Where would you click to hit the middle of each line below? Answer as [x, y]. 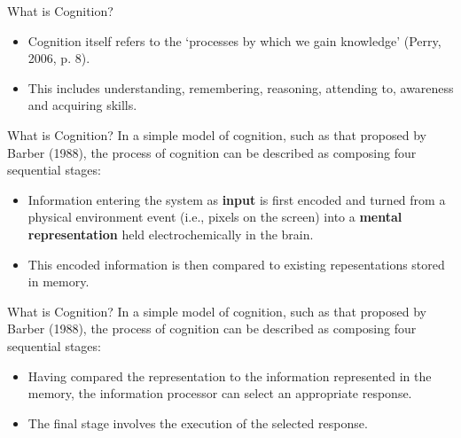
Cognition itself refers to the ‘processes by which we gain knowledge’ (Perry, [234, 40]
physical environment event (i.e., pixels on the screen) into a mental [215, 217]
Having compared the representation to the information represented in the [230, 375]
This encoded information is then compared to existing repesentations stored [236, 264]
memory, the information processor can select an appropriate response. [220, 393]
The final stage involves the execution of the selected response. [198, 422]
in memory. [59, 282]
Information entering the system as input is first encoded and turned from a [237, 199]
